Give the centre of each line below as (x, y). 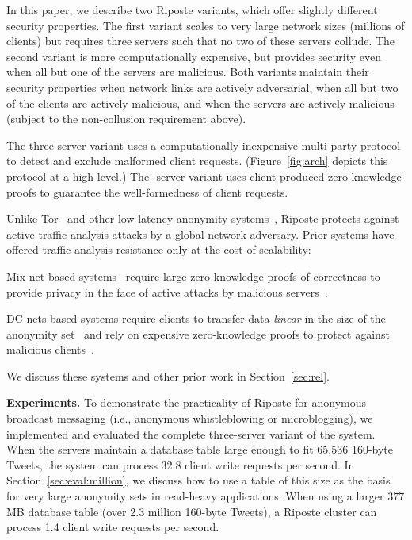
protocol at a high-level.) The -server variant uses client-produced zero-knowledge (204, 176)
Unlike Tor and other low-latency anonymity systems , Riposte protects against (203, 218)
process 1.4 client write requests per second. (113, 527)
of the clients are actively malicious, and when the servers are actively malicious (200, 103)
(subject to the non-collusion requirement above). (126, 119)
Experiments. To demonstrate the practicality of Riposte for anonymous (186, 402)
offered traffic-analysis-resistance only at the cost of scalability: (159, 249)
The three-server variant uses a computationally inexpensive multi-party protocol (204, 145)
